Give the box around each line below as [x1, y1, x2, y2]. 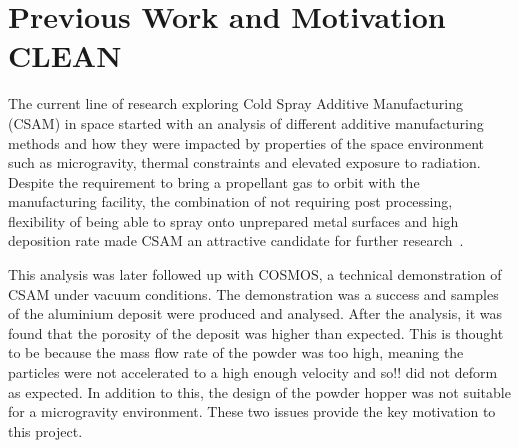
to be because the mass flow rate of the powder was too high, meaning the [8, 342, 464, 363]
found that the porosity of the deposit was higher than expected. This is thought [8, 322, 504, 343]
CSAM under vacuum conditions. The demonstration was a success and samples [8, 283, 499, 304]
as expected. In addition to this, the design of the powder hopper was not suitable [8, 381, 511, 402]
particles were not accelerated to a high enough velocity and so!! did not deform [8, 362, 498, 383]
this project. [8, 420, 83, 441]
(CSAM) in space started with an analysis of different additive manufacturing [8, 112, 484, 133]
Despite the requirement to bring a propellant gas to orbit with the [8, 171, 420, 192]
